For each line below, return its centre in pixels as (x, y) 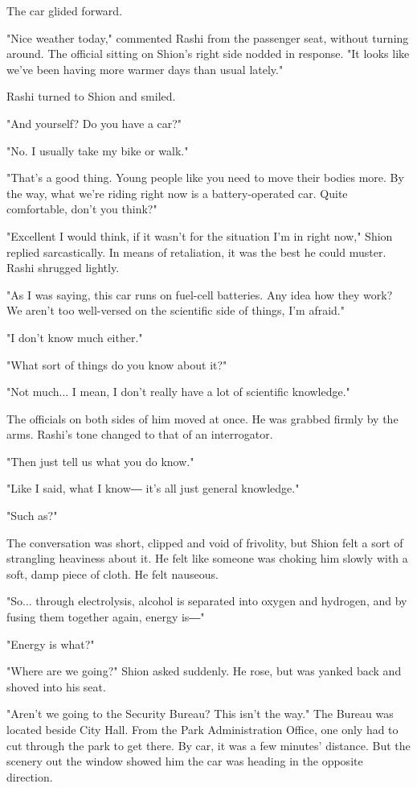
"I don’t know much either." (75, 337)
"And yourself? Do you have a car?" (94, 123)
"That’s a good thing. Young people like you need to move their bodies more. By (205, 177)
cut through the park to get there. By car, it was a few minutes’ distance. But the (208, 745)
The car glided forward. (65, 10)
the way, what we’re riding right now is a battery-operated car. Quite (177, 193)
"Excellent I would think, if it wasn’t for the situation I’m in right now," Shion (200, 235)
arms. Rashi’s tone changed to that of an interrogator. (140, 434)
